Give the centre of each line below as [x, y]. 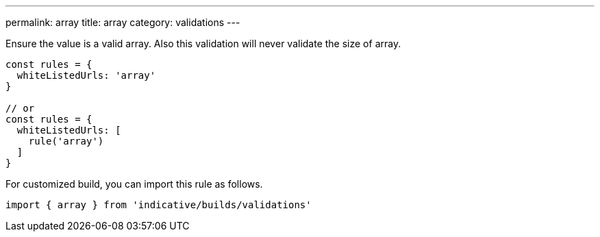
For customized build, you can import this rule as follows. [134, 184]
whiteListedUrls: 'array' [86, 75]
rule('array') [66, 141]
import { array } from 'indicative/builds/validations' [159, 205]
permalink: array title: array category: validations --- [123, 22]
